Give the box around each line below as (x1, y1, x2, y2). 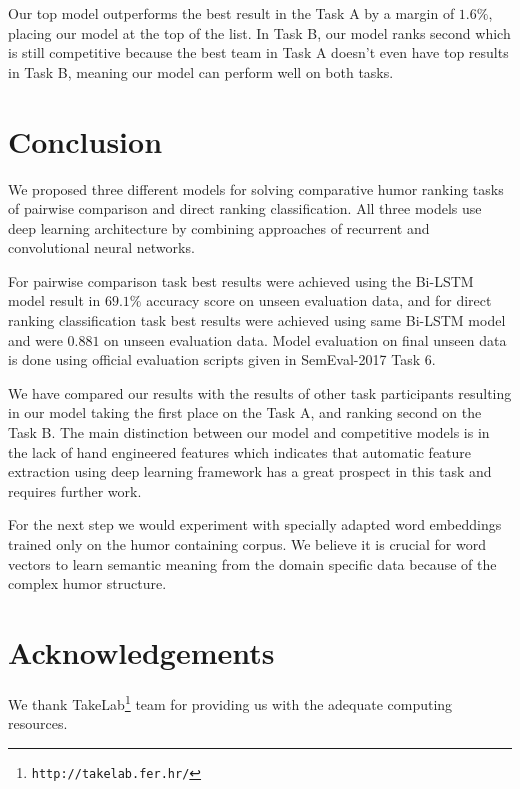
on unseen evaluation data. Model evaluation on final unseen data (104, 329, 507, 350)
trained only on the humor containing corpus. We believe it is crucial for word (8, 534, 486, 554)
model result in (8, 290, 101, 311)
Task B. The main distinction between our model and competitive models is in (8, 422, 490, 443)
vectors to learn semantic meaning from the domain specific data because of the (8, 553, 497, 574)
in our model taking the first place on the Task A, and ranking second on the (8, 402, 482, 423)
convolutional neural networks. (8, 237, 195, 258)
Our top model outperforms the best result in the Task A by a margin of (8, 3, 455, 23)
